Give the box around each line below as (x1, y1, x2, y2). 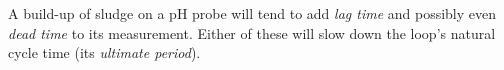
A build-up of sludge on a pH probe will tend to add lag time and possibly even (8, 3, 497, 23)
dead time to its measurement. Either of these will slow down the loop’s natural (8, 22, 496, 43)
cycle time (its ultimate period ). (8, 42, 201, 63)
